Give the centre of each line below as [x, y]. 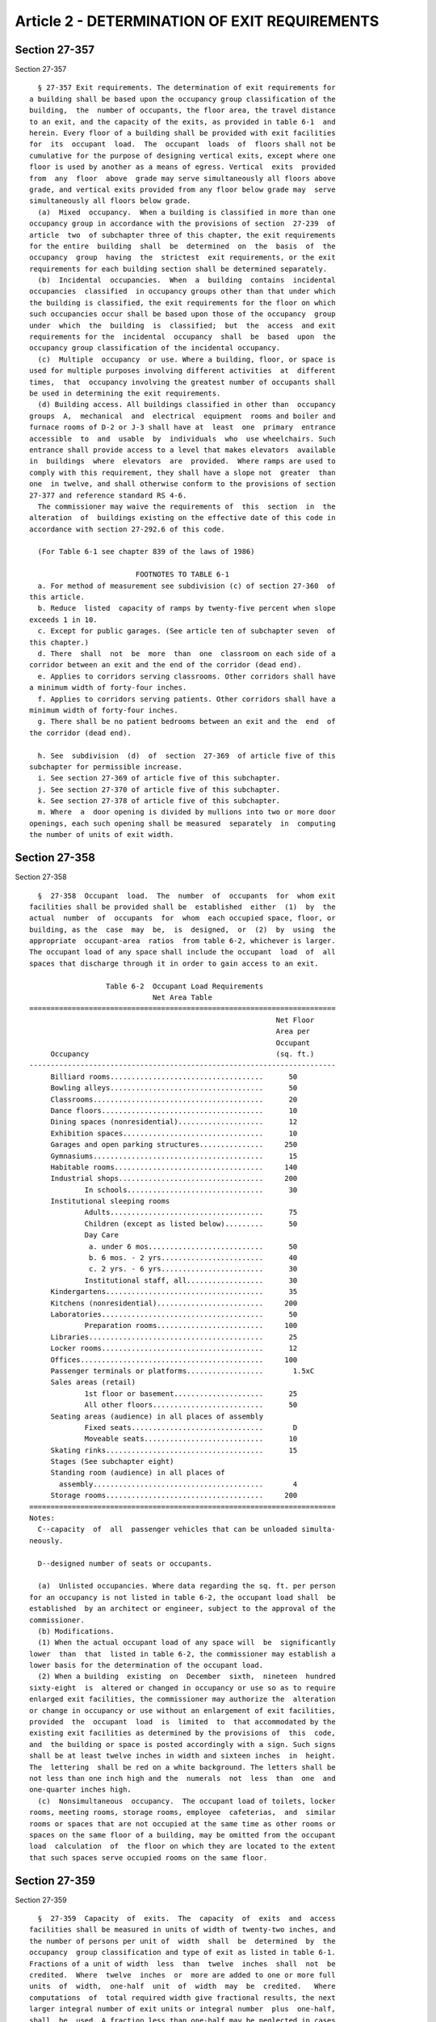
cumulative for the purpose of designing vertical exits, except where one [182, 155]
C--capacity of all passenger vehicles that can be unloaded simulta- [187, 1529]
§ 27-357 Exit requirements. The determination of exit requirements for [187, 88]
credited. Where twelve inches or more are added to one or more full [182, 1975]
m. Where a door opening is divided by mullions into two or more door [187, 812]
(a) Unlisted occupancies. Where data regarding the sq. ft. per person [187, 1586]
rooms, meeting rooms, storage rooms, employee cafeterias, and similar [182, 1813]
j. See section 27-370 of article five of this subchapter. [159, 789]
